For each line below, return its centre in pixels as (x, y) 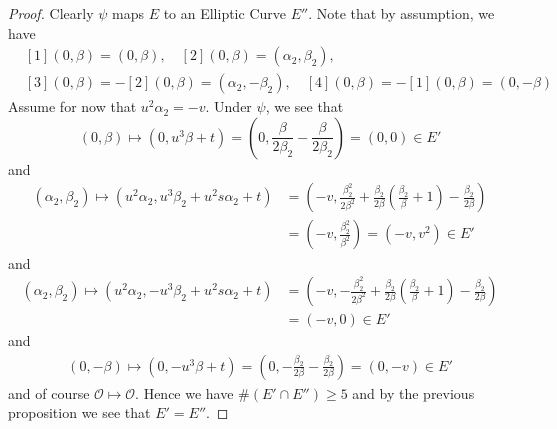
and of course (49, 392)
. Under (228, 106)
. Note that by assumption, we (401, 13)
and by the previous (413, 392)
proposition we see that (79, 412)
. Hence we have (184, 392)
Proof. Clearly (51, 13)
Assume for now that (72, 106)
